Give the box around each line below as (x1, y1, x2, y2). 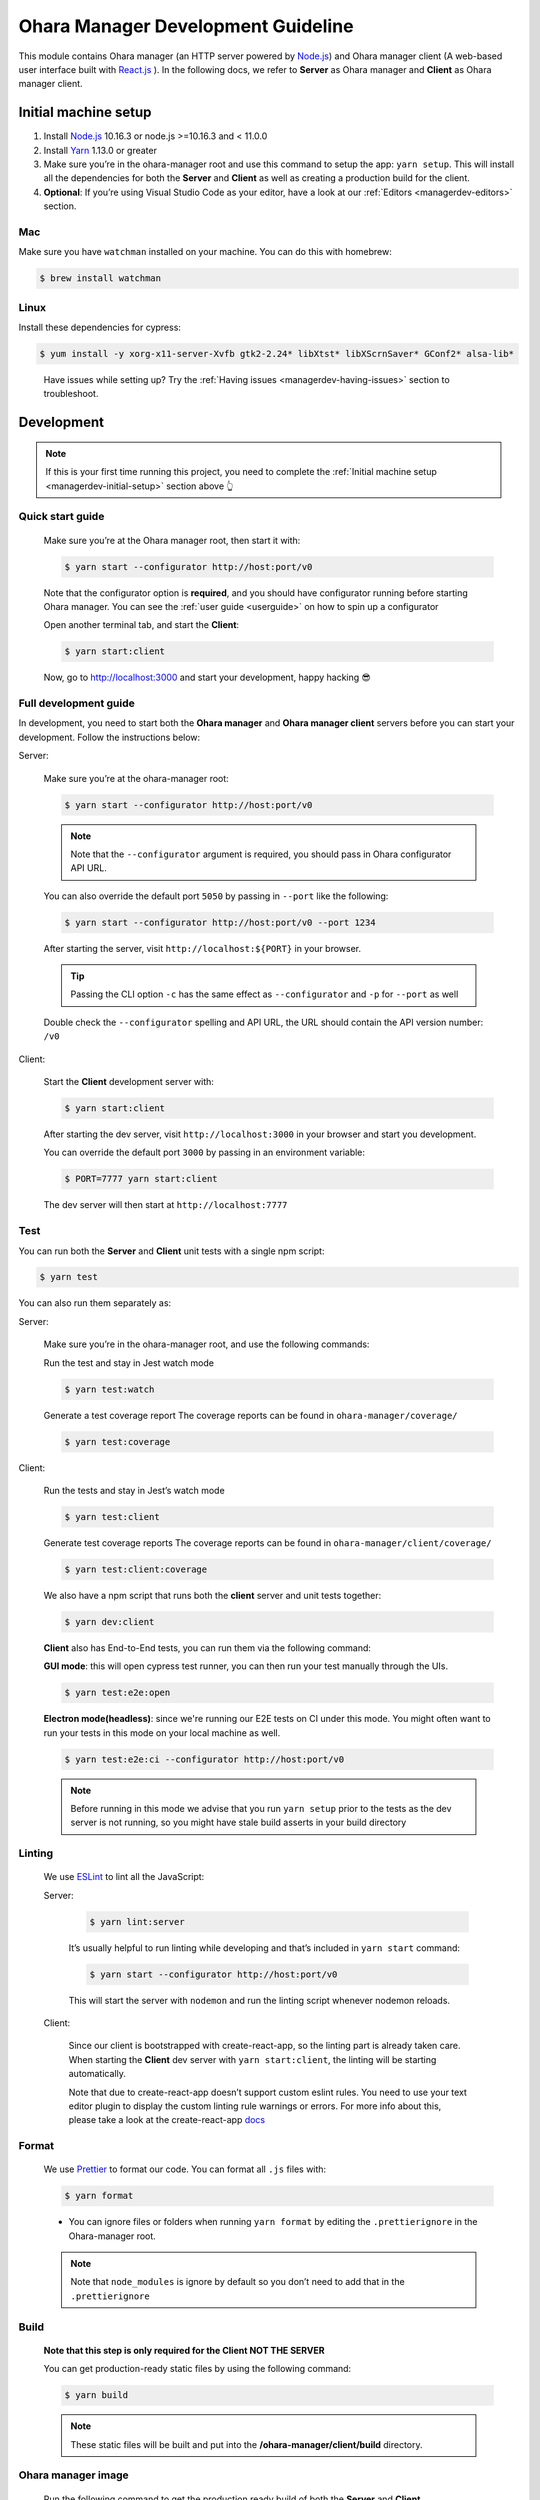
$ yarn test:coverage (64, 1436, 171, 1447)
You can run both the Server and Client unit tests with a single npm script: (18, 1245, 325, 1257)
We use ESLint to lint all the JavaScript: (43, 1871, 205, 1883)
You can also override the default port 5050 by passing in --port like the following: (43, 890, 389, 902)
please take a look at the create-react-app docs (68, 2114, 266, 2126)
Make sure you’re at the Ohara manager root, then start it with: (43, 534, 301, 546)
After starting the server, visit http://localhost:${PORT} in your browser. (43, 942, 362, 954)
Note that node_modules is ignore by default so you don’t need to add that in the (70, 2276, 405, 2288)
